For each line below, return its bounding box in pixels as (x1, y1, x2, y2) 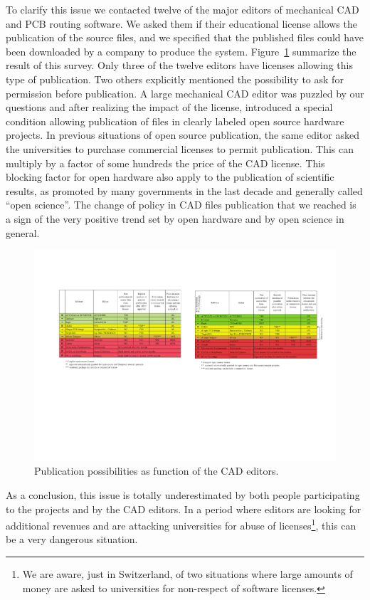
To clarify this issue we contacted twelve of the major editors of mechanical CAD (6, 2, 359, 16)
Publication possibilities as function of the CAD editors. (34, 463, 279, 478)
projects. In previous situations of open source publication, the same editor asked (6, 127, 359, 142)
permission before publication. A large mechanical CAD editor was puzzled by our (6, 85, 364, 100)
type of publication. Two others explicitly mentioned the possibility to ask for (6, 71, 344, 86)
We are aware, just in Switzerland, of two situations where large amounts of (22, 567, 353, 581)
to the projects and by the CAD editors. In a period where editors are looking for (6, 501, 361, 516)
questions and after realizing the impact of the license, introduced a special (6, 100, 333, 115)
